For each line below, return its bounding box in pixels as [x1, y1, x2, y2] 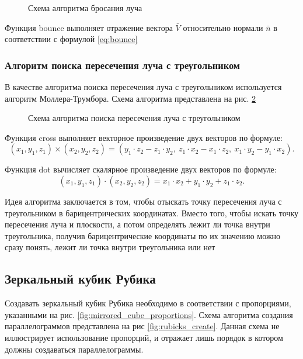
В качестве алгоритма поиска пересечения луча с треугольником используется [5, 81, 282, 92]
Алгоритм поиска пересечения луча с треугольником [5, 57, 240, 72]
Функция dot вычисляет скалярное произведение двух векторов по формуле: [5, 163, 277, 175]
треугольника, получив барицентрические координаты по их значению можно [5, 229, 281, 241]
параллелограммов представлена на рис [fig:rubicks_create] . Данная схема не [5, 320, 280, 332]
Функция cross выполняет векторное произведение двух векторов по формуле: [5, 131, 283, 143]
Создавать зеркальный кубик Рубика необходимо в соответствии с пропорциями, [5, 297, 291, 309]
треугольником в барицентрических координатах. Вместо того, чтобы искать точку [5, 206, 298, 219]
